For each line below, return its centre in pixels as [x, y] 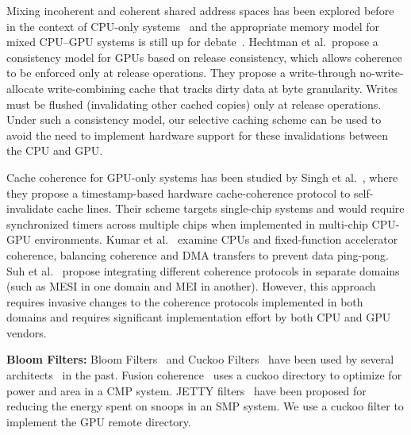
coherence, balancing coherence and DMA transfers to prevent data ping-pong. [198, 254]
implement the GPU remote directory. [99, 421]
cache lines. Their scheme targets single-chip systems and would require [230, 208]
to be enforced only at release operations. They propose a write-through [181, 73]
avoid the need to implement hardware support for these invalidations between [198, 135]
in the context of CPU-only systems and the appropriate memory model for [193, 26]
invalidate [30, 208]
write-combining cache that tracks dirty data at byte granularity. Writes [223, 88]
